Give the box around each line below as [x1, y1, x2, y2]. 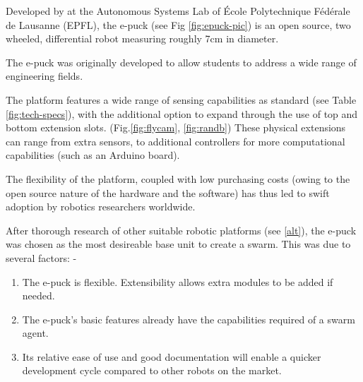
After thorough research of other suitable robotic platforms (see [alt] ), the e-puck [6, 222, 357, 237]
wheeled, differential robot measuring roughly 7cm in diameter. [6, 31, 279, 46]
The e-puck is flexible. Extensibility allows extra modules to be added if [22, 274, 333, 289]
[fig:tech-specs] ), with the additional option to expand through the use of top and [6, 106, 358, 121]
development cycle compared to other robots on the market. [22, 363, 282, 378]
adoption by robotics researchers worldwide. [6, 199, 196, 214]
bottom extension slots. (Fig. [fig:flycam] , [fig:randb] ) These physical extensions [6, 120, 346, 135]
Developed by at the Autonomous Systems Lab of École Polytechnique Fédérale [6, 4, 350, 18]
